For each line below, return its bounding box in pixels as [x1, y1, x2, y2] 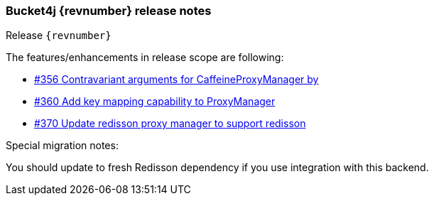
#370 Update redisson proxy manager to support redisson [34, 117, 306, 130]
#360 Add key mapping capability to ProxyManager [34, 95, 276, 108]
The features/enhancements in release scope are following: [6, 51, 284, 64]
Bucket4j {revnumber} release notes [6, 4, 212, 18]
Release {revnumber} [6, 29, 112, 42]
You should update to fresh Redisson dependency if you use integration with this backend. [6, 161, 429, 174]
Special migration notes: [6, 139, 119, 152]
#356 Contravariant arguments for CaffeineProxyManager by [34, 73, 319, 86]
